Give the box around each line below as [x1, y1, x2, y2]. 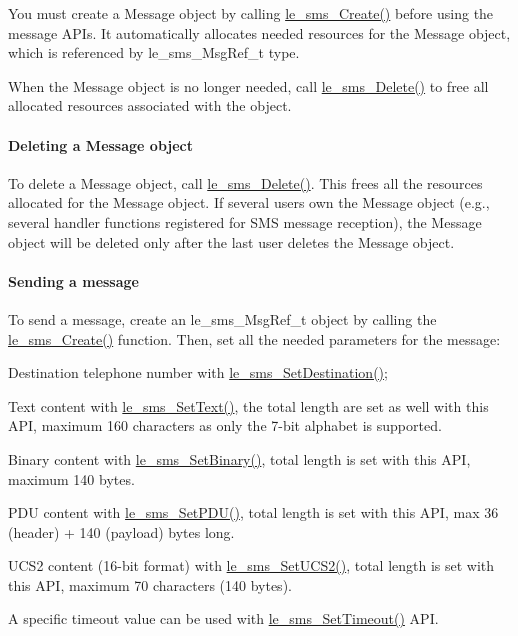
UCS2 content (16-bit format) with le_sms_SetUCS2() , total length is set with [8, 555, 495, 576]
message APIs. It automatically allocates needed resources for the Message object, [8, 22, 511, 43]
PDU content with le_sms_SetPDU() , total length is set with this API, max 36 [8, 502, 499, 523]
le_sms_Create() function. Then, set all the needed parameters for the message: [8, 328, 501, 349]
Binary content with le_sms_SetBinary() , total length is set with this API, [8, 448, 471, 469]
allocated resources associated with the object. [8, 95, 292, 116]
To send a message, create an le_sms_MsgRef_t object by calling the [8, 308, 437, 329]
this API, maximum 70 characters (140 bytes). [8, 574, 292, 595]
